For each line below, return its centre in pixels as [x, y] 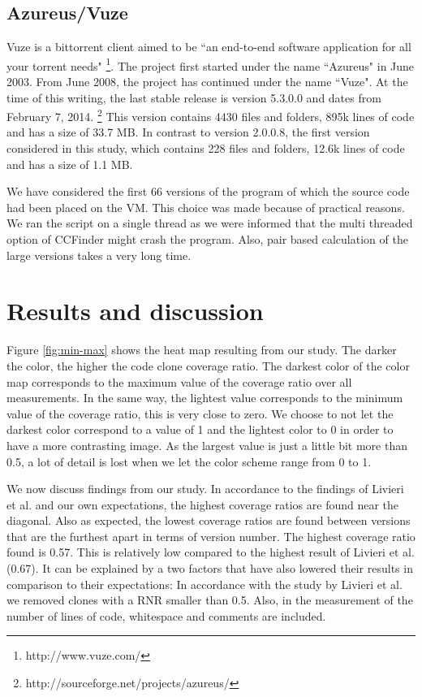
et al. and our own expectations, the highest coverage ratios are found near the [203, 504]
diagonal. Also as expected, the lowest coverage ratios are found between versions [209, 520]
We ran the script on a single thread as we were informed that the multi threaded [210, 223]
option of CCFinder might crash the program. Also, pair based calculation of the [207, 239]
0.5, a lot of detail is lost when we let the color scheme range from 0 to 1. [189, 461]
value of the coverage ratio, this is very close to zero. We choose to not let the [200, 413]
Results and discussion [135, 311]
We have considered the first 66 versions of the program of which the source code [208, 191]
